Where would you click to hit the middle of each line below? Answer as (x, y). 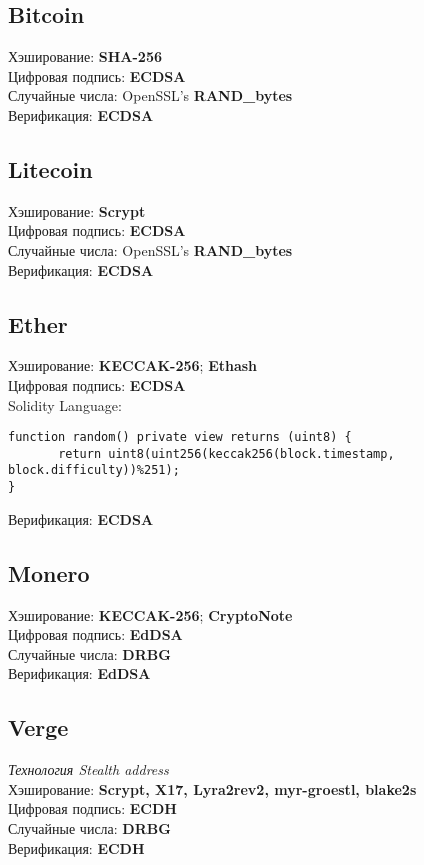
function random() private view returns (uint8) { (180, 437)
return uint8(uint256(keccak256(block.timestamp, (226, 453)
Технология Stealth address (88, 769)
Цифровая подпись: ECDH (92, 808)
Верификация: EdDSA (79, 673)
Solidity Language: (65, 404)
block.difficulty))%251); (94, 470)
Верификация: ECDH (76, 847)
